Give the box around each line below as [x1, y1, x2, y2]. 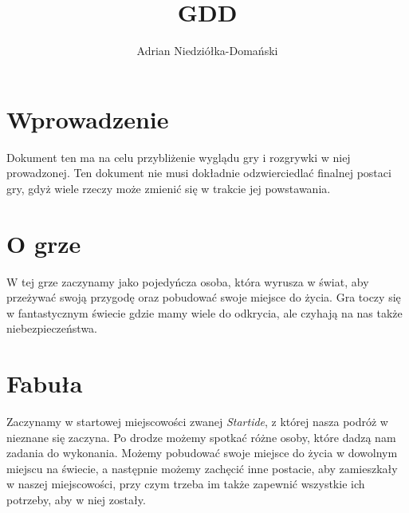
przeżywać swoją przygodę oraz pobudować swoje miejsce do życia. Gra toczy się [6, 289, 401, 306]
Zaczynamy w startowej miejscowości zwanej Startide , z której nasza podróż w [6, 413, 388, 430]
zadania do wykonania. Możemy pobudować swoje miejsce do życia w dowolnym [6, 444, 398, 461]
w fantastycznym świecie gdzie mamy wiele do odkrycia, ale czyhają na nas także [6, 304, 403, 321]
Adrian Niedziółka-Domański [136, 42, 278, 59]
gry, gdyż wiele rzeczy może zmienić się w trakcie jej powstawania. [6, 180, 331, 196]
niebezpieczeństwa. [6, 320, 98, 337]
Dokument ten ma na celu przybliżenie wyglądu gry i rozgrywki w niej [6, 148, 351, 165]
